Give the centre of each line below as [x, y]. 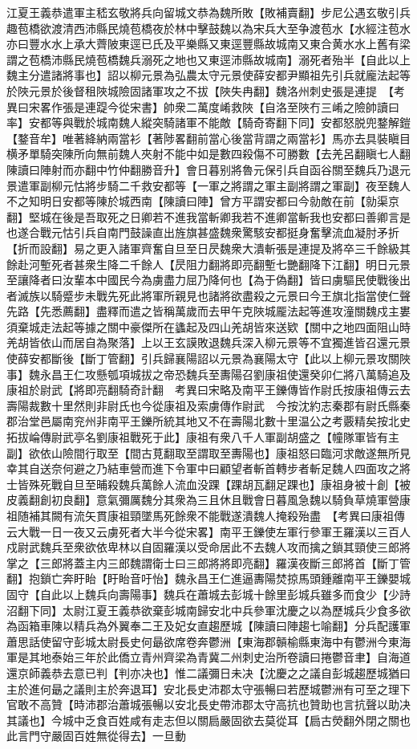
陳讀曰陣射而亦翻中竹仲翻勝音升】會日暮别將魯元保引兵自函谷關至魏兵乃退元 [208, 169]
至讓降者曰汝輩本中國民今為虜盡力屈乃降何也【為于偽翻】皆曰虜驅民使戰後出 [208, 280]
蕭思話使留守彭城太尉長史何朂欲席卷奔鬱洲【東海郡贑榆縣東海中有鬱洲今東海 [208, 641]
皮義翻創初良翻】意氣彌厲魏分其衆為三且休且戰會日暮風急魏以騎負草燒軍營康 [208, 500]
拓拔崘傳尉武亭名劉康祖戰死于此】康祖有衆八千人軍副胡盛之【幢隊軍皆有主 [203, 437]
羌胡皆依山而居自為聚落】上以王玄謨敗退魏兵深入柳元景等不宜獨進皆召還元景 [208, 342]
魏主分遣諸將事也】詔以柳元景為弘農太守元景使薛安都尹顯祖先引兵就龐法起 [203, 75]
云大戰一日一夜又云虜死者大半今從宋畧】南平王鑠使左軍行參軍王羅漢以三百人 [208, 531]
